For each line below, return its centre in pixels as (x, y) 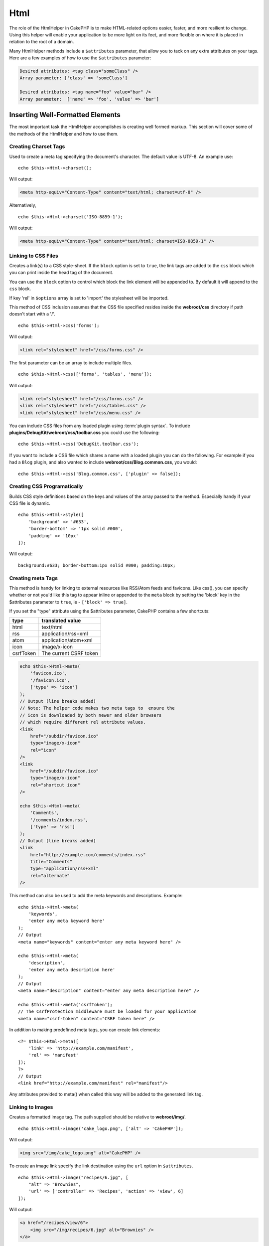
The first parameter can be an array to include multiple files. (71, 363)
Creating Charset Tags (37, 147)
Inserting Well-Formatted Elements (65, 115)
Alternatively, (23, 205)
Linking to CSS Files (34, 256)
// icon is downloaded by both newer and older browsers (91, 715)
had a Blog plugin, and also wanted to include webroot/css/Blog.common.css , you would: (103, 462)
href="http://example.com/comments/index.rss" (88, 855)
